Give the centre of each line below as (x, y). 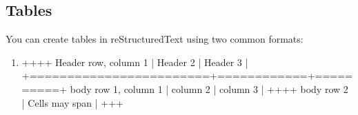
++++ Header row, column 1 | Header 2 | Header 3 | (135, 62)
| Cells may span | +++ (72, 102)
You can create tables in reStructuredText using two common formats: (155, 39)
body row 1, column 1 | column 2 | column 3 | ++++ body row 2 (209, 88)
